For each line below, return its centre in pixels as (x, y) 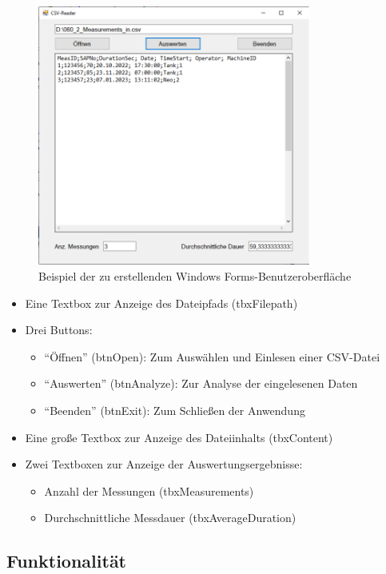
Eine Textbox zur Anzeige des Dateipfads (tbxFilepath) (161, 303)
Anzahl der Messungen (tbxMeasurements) (149, 490)
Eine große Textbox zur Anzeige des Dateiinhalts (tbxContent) (179, 437)
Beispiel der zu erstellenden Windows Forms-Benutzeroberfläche (195, 275)
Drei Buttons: (59, 330)
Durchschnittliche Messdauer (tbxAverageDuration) (170, 518)
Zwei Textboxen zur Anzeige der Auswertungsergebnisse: (164, 464)
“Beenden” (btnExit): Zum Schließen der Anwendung (175, 410)
